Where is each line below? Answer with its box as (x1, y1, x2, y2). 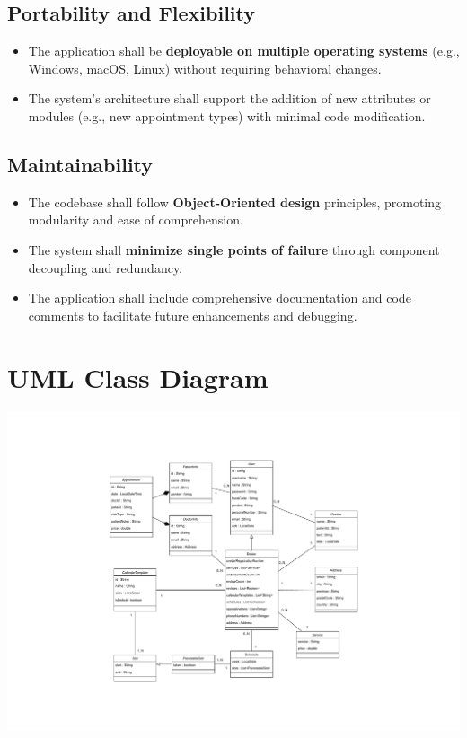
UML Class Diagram (7, 358, 269, 395)
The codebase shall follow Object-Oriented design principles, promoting (28, 192, 442, 211)
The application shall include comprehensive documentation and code (28, 288, 411, 307)
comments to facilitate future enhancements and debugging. (28, 305, 357, 324)
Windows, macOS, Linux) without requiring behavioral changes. (28, 58, 382, 77)
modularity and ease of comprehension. (28, 210, 243, 229)
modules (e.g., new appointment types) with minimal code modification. (28, 106, 426, 125)
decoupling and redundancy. (28, 258, 183, 277)
